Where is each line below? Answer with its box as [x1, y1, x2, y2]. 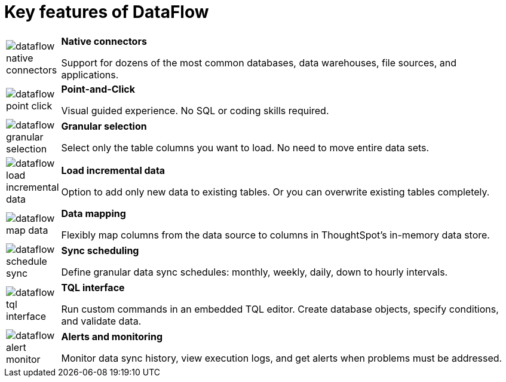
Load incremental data [61, 164, 165, 176]
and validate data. [61, 314, 142, 327]
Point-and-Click [61, 82, 135, 95]
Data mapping [61, 207, 126, 219]
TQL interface [61, 281, 125, 294]
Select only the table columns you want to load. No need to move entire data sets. [61, 141, 430, 154]
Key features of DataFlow [4, 2, 209, 22]
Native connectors [61, 35, 147, 47]
